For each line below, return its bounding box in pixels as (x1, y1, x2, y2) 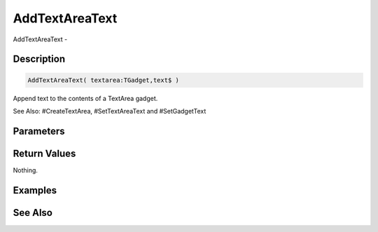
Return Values (13, 147, 76, 159)
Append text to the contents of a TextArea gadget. (13, 94, 158, 102)
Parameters (13, 125, 65, 137)
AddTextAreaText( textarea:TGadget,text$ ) (27, 76, 180, 84)
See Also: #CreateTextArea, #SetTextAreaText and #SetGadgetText (13, 107, 206, 115)
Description (13, 53, 66, 65)
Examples (13, 184, 57, 196)
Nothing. (13, 165, 38, 175)
